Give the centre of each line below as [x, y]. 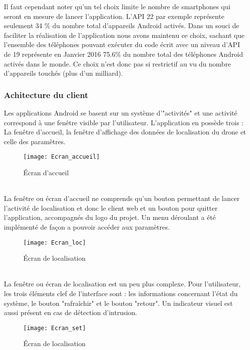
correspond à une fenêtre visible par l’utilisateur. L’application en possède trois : [124, 122]
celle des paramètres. [35, 141]
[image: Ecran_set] [55, 328]
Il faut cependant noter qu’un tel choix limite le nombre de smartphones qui [117, 6]
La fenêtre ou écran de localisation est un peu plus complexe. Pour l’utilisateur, [122, 284]
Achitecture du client [46, 94]
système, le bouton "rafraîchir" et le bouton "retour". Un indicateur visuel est [118, 303]
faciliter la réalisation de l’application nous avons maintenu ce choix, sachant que [124, 35]
